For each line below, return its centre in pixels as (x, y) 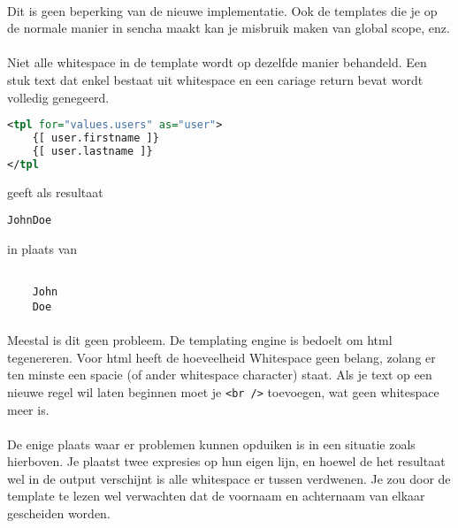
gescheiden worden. (59, 513)
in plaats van (42, 248)
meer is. (28, 409)
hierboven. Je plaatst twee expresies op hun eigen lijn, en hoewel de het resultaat (226, 461)
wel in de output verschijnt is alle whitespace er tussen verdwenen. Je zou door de (229, 478)
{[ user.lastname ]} (92, 151)
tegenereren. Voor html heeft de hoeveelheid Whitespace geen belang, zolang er (221, 357)
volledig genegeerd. (58, 97)
